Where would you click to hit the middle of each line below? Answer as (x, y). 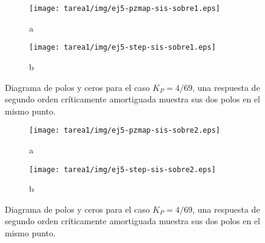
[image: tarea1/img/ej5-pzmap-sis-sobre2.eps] (125, 131)
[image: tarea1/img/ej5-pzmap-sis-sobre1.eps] (125, 8)
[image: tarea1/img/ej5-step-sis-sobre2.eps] (122, 169)
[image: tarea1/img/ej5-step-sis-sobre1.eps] (122, 48)
